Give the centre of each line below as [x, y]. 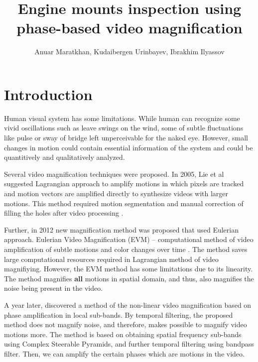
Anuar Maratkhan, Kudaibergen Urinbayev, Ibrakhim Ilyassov [129, 52]
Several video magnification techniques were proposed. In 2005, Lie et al [114, 174]
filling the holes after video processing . [64, 213]
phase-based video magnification [129, 28]
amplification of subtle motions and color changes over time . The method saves [126, 249]
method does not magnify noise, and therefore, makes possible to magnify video [126, 324]
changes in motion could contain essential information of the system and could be [129, 147]
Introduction [48, 94]
